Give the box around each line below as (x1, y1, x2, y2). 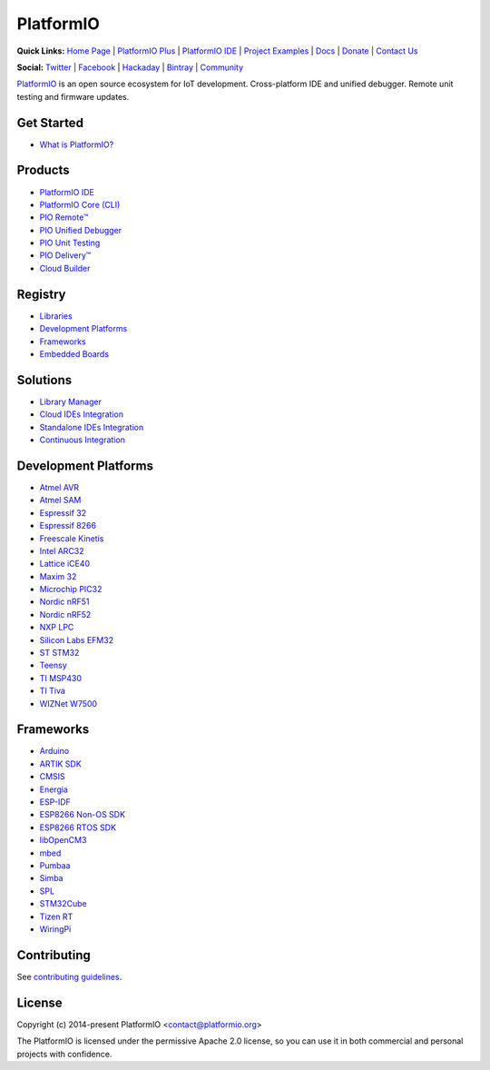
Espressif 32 (39, 507, 87, 518)
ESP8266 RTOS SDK (39, 822, 117, 833)
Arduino (39, 746, 70, 757)
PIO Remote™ (39, 212, 89, 223)
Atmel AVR (39, 481, 80, 492)
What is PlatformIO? (39, 139, 114, 150)
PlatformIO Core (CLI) (39, 199, 121, 210)
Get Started (16, 114, 83, 131)
